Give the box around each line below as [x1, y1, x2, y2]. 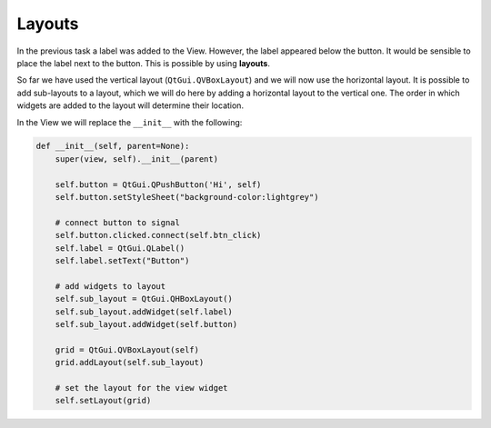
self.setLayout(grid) [55, 395, 152, 406]
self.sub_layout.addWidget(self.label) [55, 306, 234, 317]
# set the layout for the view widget [55, 383, 228, 393]
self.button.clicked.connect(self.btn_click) [55, 230, 262, 241]
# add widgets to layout [55, 281, 166, 291]
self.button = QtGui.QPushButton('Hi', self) [55, 179, 262, 190]
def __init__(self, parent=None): [35, 141, 190, 152]
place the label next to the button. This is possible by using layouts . [16, 57, 270, 68]
